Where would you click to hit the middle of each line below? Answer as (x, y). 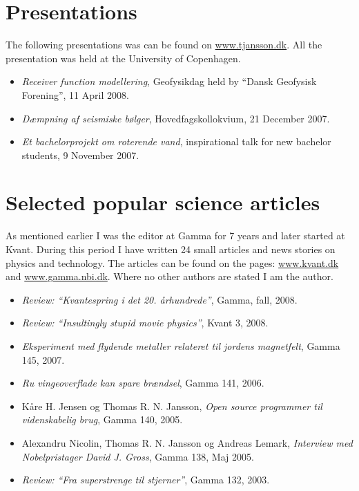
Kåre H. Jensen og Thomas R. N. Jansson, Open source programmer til (172, 406)
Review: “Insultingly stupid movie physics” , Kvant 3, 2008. (145, 323)
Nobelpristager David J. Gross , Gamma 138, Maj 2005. (138, 456)
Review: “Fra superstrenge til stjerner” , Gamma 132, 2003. (146, 480)
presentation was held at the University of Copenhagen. (123, 58)
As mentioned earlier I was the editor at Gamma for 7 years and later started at (175, 235)
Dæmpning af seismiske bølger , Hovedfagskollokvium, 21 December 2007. (176, 118)
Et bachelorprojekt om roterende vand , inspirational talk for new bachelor (176, 141)
